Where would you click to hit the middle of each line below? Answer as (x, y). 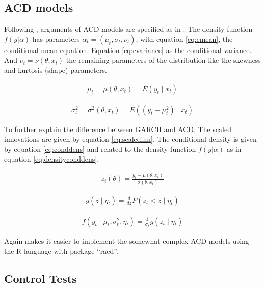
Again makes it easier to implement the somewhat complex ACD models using (127, 241)
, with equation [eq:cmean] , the (184, 38)
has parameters (56, 38)
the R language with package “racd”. (61, 251)
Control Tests (41, 278)
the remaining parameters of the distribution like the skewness (163, 60)
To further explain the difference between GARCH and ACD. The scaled (118, 129)
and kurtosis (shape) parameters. (56, 70)
